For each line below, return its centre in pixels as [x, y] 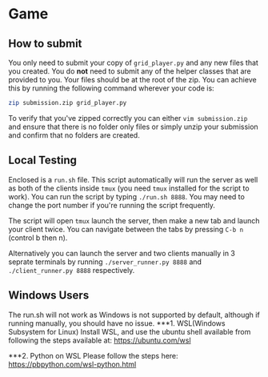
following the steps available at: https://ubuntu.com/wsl [100, 340]
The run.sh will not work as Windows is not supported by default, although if [134, 315]
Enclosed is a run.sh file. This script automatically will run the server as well [133, 179]
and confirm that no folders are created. [74, 135]
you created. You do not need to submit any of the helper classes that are [130, 71]
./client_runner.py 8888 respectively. [72, 270]
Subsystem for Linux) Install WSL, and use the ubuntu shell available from [130, 331]
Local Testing [43, 160]
